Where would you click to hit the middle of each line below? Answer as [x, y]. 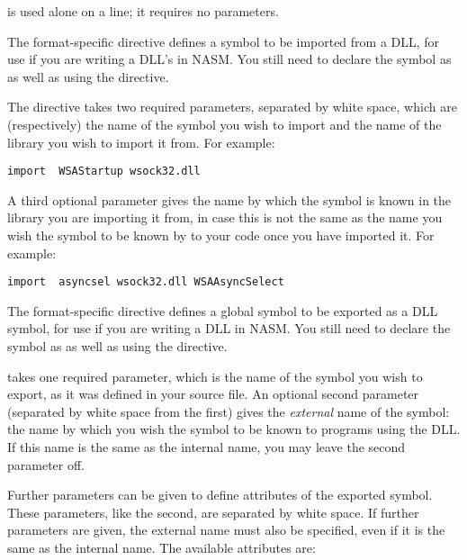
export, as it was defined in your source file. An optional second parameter [213, 394]
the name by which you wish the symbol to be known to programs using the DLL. [234, 429]
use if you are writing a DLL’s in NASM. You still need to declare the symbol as [229, 59]
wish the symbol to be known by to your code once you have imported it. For [221, 235]
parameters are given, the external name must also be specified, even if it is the [226, 530]
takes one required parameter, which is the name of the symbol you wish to [215, 376]
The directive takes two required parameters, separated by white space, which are [232, 107]
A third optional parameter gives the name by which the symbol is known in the [229, 199]
